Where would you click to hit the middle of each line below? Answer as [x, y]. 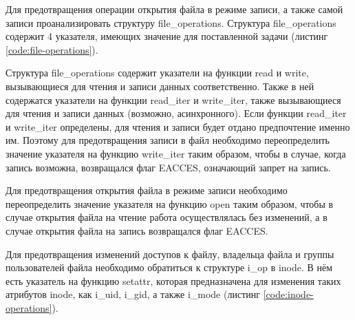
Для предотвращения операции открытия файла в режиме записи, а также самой [174, 9]
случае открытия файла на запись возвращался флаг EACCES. [137, 230]
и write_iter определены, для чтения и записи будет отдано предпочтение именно [178, 126]
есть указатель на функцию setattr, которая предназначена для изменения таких [173, 280]
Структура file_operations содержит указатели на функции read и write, [157, 73]
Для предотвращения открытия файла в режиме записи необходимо [147, 190]
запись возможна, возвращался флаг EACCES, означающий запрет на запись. [168, 167]
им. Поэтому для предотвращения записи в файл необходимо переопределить [168, 140]
